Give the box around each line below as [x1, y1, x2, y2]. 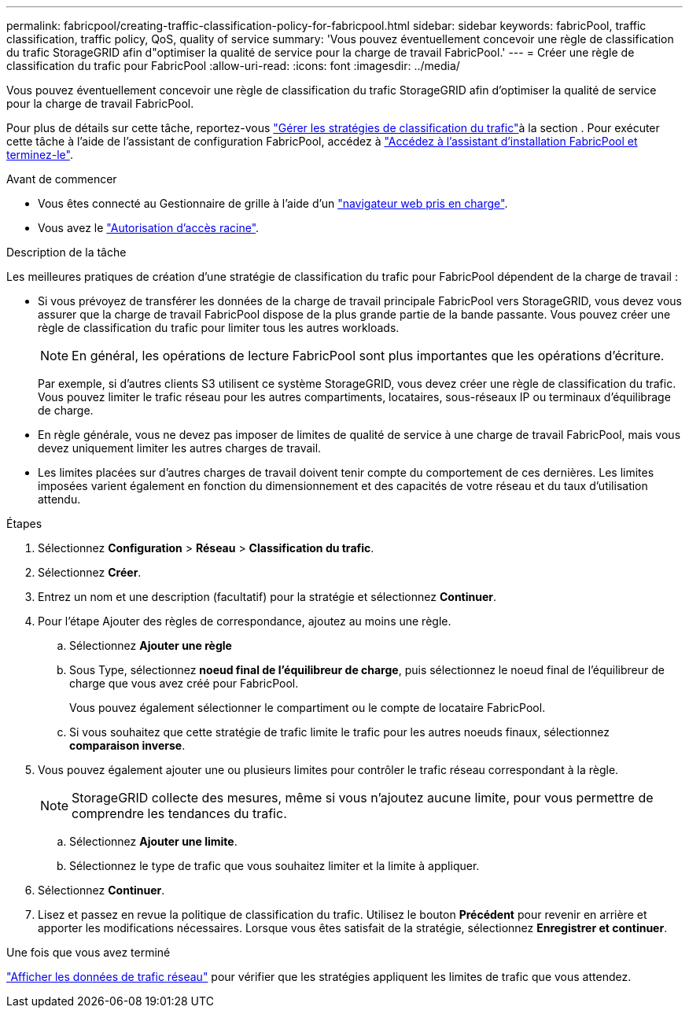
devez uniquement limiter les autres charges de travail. [38, 441, 322, 455]
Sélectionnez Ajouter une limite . [69, 835, 238, 848]
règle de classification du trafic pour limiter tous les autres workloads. [38, 321, 400, 334]
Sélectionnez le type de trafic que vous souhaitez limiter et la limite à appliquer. [69, 859, 480, 872]
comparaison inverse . [69, 739, 186, 752]
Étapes [6, 517, 42, 530]
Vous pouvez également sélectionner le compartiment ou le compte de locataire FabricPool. [69, 701, 546, 714]
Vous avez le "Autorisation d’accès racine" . [38, 221, 260, 234]
